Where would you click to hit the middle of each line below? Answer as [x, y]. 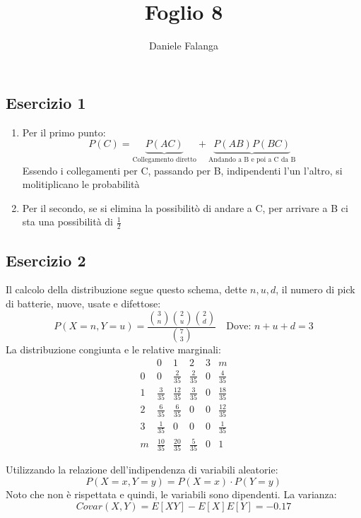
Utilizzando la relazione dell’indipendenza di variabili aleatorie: [142, 470]
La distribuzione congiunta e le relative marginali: [113, 349]
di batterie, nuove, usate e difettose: [83, 303]
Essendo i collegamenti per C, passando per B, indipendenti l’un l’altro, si [182, 170]
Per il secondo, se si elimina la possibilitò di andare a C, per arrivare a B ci [185, 207]
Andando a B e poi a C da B [252, 160]
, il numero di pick [315, 289]
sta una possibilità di [67, 222]
